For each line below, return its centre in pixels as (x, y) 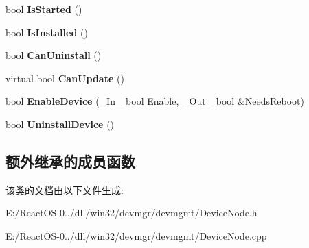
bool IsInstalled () (47, 32)
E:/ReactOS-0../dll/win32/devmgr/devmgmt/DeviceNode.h (131, 213)
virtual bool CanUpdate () (65, 78)
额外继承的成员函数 (70, 161)
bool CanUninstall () (54, 55)
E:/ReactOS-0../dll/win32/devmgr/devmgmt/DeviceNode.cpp (136, 235)
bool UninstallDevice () (60, 124)
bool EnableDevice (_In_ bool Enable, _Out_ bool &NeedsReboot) (155, 101)
